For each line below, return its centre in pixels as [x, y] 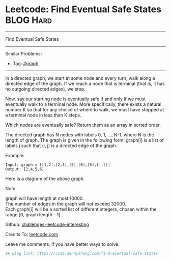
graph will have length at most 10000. [45, 198]
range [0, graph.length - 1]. [34, 214]
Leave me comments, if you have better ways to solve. [62, 244]
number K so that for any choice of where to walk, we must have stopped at [85, 109]
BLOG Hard [29, 20]
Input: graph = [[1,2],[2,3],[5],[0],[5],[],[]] [58, 165]
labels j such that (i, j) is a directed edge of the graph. [61, 146]
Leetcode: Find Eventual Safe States [83, 9]
